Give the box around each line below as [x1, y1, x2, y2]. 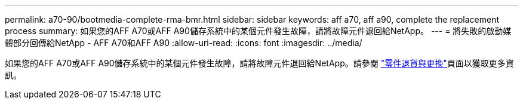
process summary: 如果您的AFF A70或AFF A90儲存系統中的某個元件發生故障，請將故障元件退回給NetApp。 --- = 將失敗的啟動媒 [5, 26, 512, 36]
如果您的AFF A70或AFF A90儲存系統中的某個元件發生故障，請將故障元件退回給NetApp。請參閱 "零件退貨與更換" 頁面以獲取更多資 [5, 58, 514, 68]
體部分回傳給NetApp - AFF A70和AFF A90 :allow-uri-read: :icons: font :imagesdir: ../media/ [5, 38, 362, 48]
